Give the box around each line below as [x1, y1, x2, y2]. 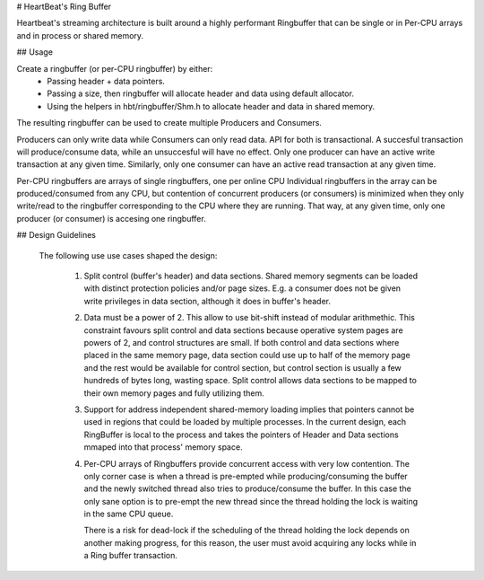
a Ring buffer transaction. [83, 550, 178, 561]
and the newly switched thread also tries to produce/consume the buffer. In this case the [83, 483, 411, 494]
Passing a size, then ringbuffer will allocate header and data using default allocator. [47, 88, 354, 99]
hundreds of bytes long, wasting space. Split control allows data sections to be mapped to [83, 375, 417, 386]
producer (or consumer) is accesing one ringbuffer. [16, 213, 206, 224]
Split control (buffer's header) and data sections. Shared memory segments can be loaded [83, 270, 419, 282]
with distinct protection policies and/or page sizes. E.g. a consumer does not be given [83, 283, 402, 294]
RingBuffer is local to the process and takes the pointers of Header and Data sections [83, 429, 399, 440]
